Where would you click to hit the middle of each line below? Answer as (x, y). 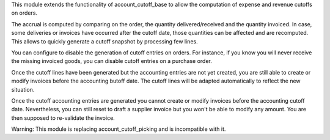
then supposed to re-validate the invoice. (63, 118)
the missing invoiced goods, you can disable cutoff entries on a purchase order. (112, 61)
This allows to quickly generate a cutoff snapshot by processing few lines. (105, 41)
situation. (23, 89)
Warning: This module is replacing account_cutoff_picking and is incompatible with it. (119, 129)
